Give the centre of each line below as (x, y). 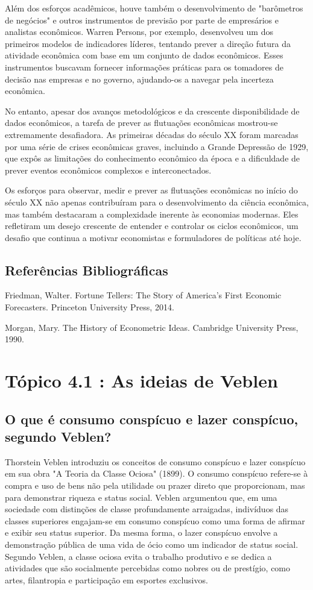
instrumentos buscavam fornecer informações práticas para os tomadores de (144, 67)
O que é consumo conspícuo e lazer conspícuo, (152, 419)
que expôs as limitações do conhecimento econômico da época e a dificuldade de (153, 158)
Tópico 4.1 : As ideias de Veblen (141, 381)
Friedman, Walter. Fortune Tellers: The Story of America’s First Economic (143, 295)
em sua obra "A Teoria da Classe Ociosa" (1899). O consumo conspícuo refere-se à (156, 473)
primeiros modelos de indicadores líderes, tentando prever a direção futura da (148, 43)
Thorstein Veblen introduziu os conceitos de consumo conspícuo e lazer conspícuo (155, 461)
